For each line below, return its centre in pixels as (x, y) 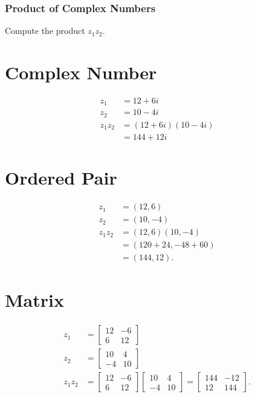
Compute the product (45, 31)
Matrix (34, 300)
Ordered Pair (61, 178)
